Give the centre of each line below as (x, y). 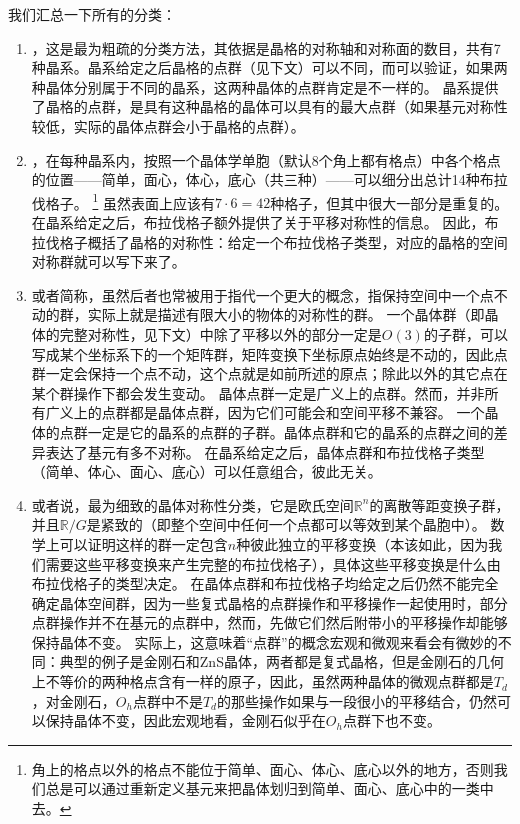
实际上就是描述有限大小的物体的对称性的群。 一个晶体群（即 (286, 314)
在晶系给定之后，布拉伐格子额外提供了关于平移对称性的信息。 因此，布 (265, 222)
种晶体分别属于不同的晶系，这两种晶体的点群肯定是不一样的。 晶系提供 (265, 86)
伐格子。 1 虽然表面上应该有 (123, 201)
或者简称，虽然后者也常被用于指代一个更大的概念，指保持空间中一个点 (262, 294)
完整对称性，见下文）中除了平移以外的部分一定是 (220, 333)
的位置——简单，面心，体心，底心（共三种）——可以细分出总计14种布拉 (269, 179)
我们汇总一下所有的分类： (92, 14)
